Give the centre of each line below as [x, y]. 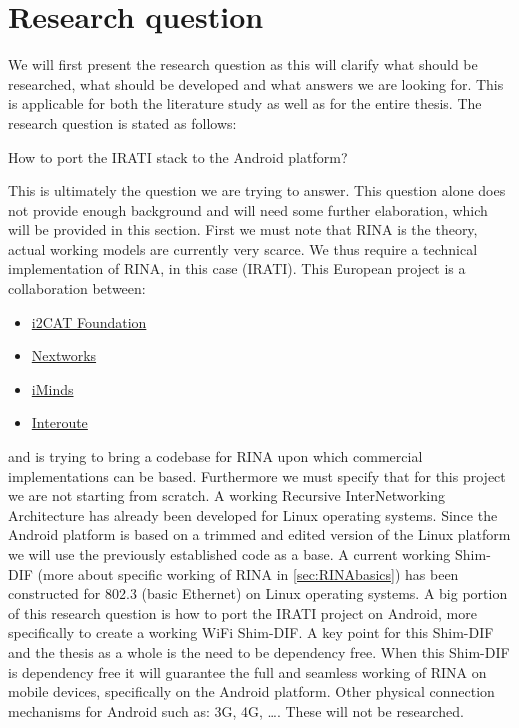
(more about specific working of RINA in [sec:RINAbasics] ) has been [248, 573]
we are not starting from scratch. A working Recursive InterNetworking [227, 495]
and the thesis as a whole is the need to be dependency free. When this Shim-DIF [259, 651]
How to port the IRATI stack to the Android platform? [178, 156]
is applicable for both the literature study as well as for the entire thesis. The [245, 103]
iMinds [52, 388]
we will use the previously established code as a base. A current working [229, 554]
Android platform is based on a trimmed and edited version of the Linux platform [259, 534]
